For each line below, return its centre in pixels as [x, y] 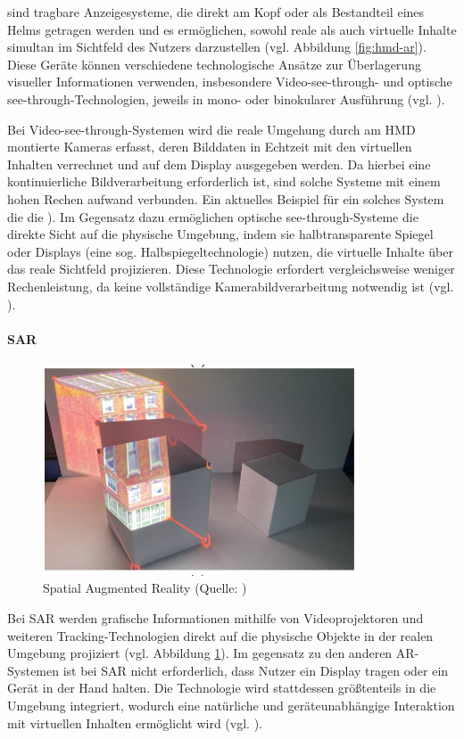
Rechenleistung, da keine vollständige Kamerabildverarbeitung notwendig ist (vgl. [231, 286]
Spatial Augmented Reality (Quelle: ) [145, 588]
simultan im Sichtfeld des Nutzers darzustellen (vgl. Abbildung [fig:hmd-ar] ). [217, 47]
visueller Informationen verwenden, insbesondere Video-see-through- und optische [230, 82]
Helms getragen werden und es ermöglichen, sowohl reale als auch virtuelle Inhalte [232, 29]
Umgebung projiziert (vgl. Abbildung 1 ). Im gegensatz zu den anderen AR [211, 653]
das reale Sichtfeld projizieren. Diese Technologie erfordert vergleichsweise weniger [231, 269]
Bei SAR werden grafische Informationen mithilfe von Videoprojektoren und [215, 618]
